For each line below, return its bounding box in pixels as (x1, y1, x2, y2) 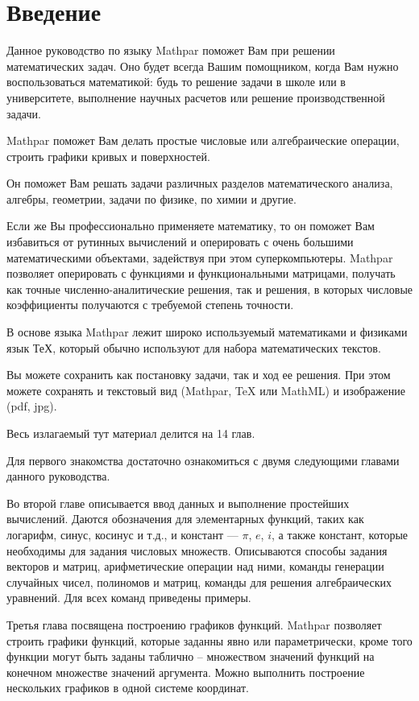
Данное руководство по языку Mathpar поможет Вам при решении (6, 42, 335, 59)
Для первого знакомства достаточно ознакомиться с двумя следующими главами (6, 452, 400, 468)
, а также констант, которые (272, 526, 409, 542)
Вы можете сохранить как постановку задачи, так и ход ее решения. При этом (6, 366, 391, 383)
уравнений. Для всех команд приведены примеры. (6, 589, 251, 606)
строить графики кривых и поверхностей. (6, 147, 210, 164)
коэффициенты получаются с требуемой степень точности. (6, 296, 294, 313)
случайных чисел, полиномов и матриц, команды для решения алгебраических (6, 573, 392, 590)
